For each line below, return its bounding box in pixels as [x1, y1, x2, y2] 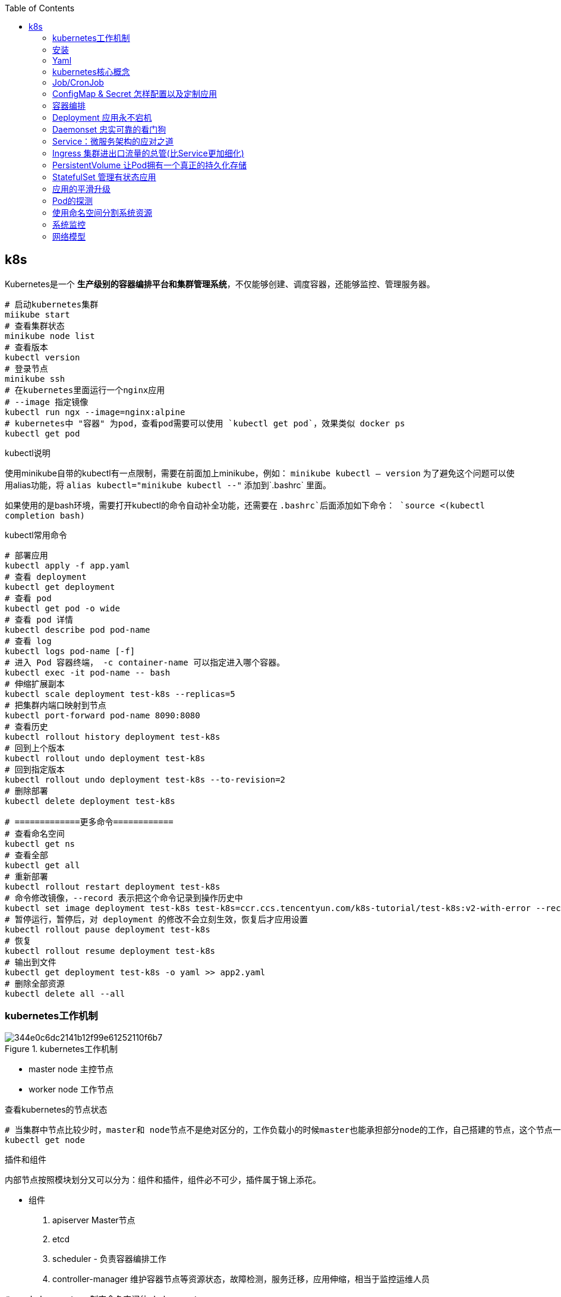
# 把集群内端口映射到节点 [5, 700, 106, 710]
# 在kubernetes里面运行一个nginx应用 [5, 385, 165, 395]
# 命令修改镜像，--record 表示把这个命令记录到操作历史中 [5, 893, 243, 903]
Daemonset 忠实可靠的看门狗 [52, 124, 166, 134]
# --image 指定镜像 [5, 397, 89, 407]
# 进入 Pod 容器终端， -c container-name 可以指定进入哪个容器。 [5, 657, 285, 667]
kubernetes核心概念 [52, 67, 130, 77]
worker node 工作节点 [29, 1084, 114, 1094]
